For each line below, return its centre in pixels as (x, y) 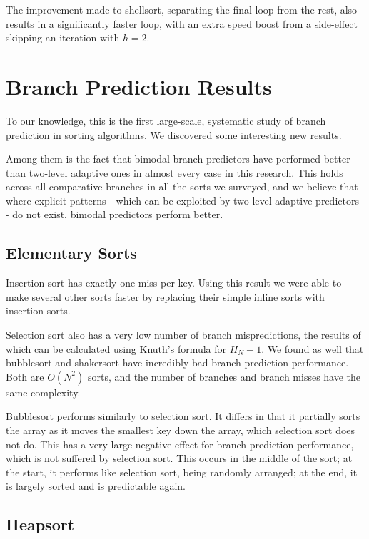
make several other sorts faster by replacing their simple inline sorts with (165, 296)
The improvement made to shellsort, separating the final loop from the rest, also (182, 9)
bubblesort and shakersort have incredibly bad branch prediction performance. (177, 363)
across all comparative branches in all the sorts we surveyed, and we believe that (182, 186)
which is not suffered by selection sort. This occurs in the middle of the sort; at (179, 458)
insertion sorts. (38, 310)
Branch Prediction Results (139, 86)
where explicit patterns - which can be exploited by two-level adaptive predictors (182, 200)
